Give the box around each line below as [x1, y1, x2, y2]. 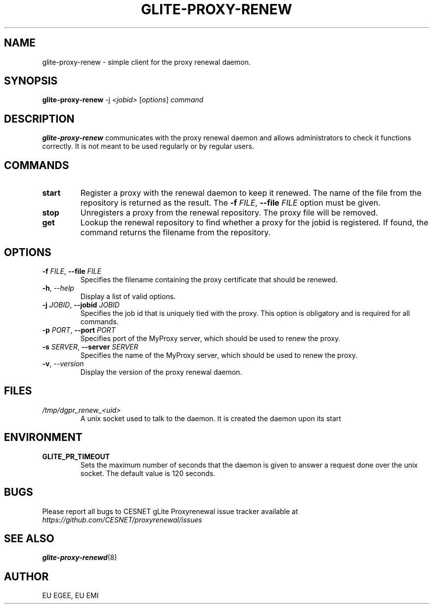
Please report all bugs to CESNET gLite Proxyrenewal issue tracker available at [42, 507, 298, 516]
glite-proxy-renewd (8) [42, 553, 117, 562]
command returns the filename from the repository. [80, 227, 271, 238]
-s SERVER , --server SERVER [42, 342, 138, 351]
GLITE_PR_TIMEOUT [42, 452, 110, 461]
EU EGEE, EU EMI [42, 591, 99, 600]
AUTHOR [4, 570, 49, 583]
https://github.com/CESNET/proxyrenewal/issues [42, 515, 202, 524]
